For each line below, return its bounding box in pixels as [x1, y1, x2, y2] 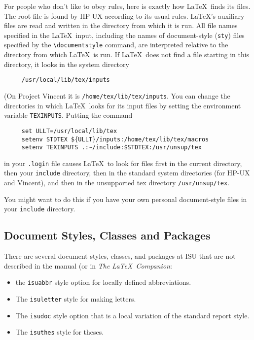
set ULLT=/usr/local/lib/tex [21, 127, 117, 135]
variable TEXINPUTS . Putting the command [4, 110, 133, 120]
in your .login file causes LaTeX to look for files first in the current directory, [4, 158, 242, 168]
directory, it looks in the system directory [4, 59, 129, 69]
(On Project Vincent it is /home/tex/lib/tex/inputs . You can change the [4, 90, 230, 101]
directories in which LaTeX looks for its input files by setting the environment [4, 100, 241, 110]
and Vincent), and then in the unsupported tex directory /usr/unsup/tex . [4, 177, 230, 188]
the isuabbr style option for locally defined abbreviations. [15, 277, 191, 287]
